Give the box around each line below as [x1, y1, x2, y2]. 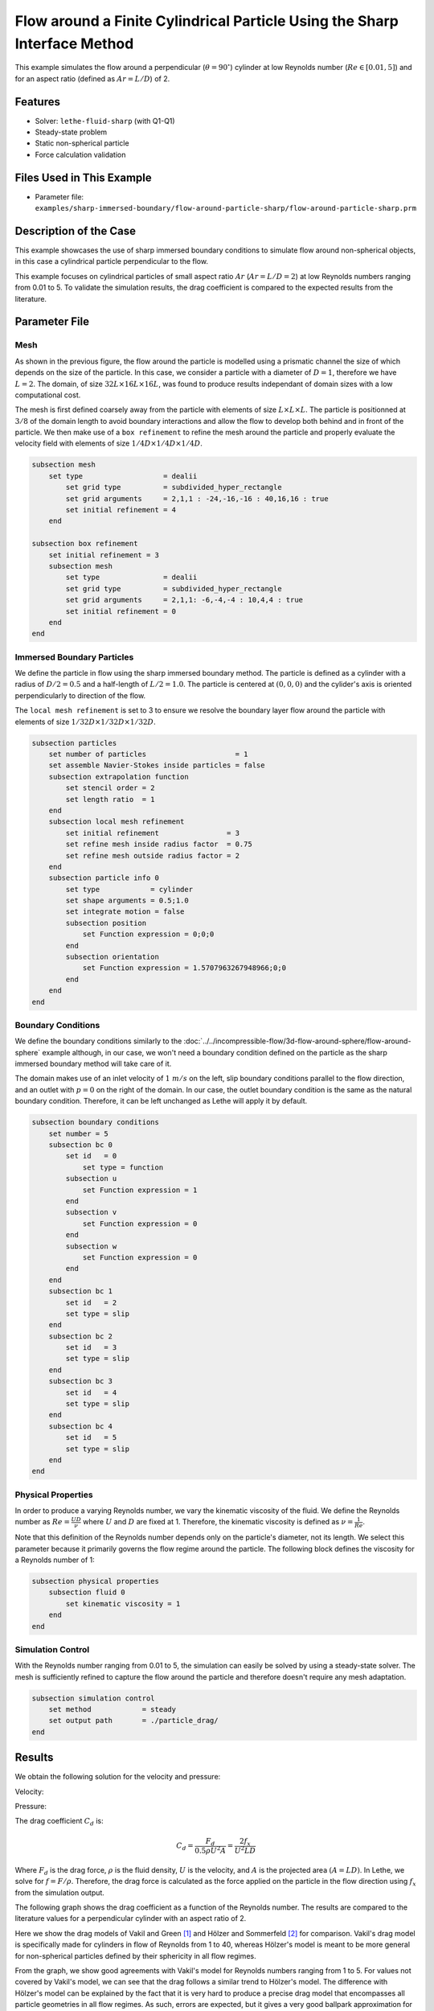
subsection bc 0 [48, 1141, 113, 1149]
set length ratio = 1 [65, 795, 156, 804]
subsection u [65, 1174, 117, 1183]
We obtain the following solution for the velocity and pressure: [14, 1772, 221, 1782]
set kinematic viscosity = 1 [65, 1599, 181, 1608]
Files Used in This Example [14, 171, 152, 184]
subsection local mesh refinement [48, 817, 185, 826]
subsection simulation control [31, 1693, 156, 1703]
